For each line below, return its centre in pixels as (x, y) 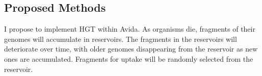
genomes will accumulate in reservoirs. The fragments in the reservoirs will (121, 39)
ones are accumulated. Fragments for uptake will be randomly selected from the (129, 58)
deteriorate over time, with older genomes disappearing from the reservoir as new (131, 49)
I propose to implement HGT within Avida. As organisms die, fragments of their (130, 29)
